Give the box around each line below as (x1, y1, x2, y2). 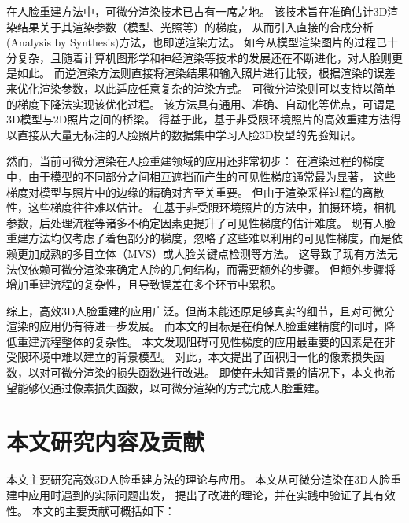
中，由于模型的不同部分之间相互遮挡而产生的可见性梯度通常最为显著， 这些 (6, 168, 396, 184)
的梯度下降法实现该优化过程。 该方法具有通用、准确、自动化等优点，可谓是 (6, 95, 396, 112)
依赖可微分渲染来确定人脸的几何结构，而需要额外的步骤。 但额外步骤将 (28, 260, 396, 277)
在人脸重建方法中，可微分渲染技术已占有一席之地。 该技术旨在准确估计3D (6, 3, 388, 19)
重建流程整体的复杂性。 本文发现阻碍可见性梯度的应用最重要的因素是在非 (17, 333, 396, 349)
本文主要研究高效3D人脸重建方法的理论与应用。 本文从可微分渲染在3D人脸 (6, 471, 391, 488)
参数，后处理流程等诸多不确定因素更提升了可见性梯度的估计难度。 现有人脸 (6, 214, 396, 230)
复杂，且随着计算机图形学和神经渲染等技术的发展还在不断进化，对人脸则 (17, 49, 392, 65)
